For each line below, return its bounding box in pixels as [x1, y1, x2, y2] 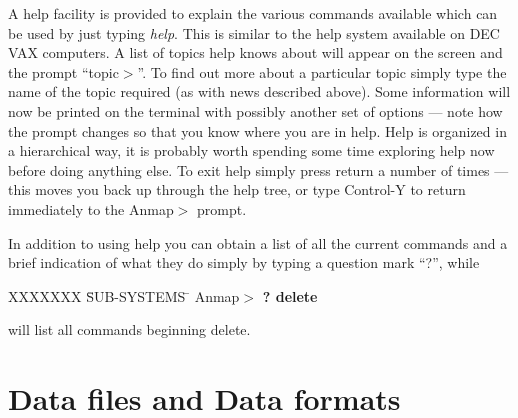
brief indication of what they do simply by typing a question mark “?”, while [8, 252, 480, 273]
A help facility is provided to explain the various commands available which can [8, 3, 498, 23]
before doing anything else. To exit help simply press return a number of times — [8, 159, 509, 180]
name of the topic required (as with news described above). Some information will [8, 81, 511, 102]
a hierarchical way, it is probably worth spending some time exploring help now [8, 140, 495, 161]
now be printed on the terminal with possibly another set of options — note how [8, 100, 503, 121]
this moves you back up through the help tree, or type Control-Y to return [8, 179, 466, 200]
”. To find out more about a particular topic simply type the [137, 61, 507, 82]
